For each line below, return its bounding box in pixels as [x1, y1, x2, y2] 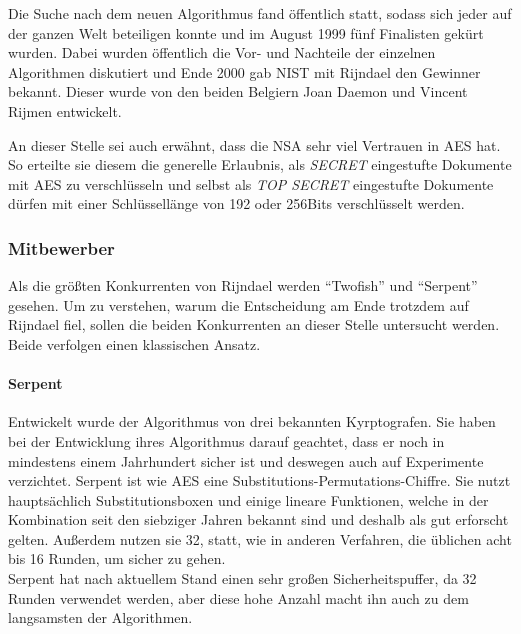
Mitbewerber [8, 235, 115, 260]
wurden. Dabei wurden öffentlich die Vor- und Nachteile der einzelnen [8, 42, 436, 63]
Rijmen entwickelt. [8, 100, 122, 121]
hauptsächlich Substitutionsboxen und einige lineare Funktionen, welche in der [8, 489, 489, 510]
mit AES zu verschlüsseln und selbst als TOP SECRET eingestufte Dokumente [8, 173, 494, 194]
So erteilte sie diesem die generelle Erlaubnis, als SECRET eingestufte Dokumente [8, 154, 512, 175]
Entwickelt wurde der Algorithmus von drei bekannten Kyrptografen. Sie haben [8, 411, 496, 432]
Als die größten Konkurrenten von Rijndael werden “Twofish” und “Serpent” [8, 275, 478, 296]
